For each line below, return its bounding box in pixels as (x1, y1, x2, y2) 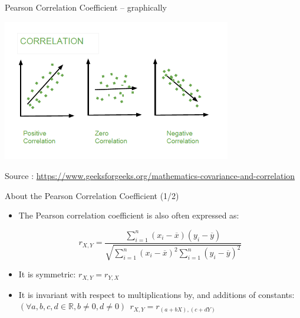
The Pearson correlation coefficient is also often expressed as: (18, 209, 239, 221)
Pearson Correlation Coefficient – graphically (5, 1, 167, 13)
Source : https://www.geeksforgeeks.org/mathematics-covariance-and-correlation (5, 170, 295, 182)
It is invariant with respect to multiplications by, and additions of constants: (18, 288, 295, 300)
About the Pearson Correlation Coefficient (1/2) (5, 189, 179, 201)
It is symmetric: (18, 268, 76, 280)
